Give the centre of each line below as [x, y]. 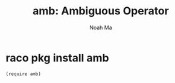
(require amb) [24, 74]
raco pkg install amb [57, 58]
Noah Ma [101, 27]
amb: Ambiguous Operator [101, 11]
